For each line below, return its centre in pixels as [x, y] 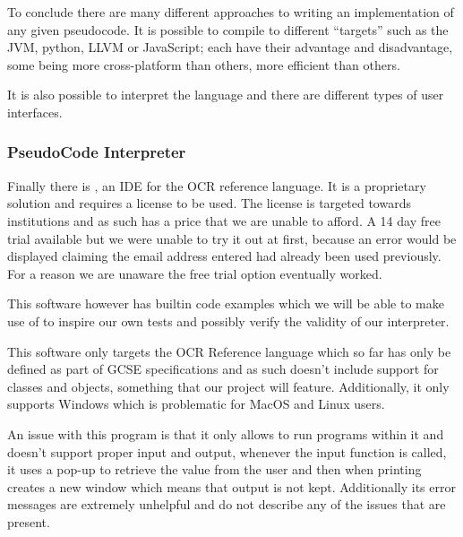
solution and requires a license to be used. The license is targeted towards [209, 203]
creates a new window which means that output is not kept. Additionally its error [231, 486]
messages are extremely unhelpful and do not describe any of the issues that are [227, 504]
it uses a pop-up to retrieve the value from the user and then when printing [214, 469]
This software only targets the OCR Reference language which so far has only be [229, 351]
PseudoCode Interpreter [97, 152]
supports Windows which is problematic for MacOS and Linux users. [196, 404]
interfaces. [35, 112]
